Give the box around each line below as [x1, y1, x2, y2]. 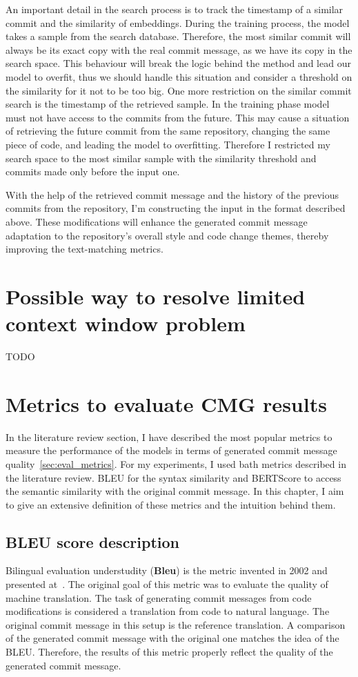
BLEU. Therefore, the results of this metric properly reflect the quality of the [6, 645, 333, 659]
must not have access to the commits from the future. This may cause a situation [6, 110, 350, 124]
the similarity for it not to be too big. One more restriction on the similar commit [6, 83, 352, 97]
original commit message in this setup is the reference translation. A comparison [6, 617, 346, 631]
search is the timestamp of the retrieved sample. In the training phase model [6, 97, 330, 111]
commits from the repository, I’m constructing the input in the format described [6, 201, 346, 215]
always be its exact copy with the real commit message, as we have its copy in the [6, 42, 352, 57]
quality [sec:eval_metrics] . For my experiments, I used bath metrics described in [6, 456, 346, 471]
